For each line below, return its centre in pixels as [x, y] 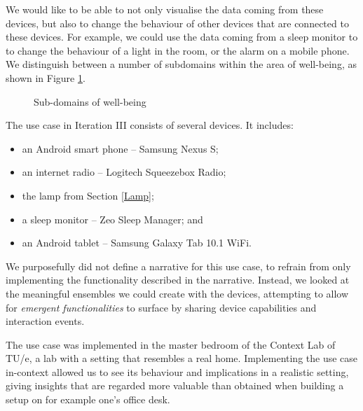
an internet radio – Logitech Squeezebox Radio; [124, 172]
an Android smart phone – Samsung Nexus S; [120, 148]
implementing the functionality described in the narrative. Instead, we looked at [178, 280]
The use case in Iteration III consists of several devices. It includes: [150, 125]
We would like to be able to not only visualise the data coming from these [165, 9]
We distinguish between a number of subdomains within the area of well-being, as [181, 64]
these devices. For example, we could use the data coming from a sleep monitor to [182, 37]
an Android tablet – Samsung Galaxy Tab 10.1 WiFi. [137, 243]
